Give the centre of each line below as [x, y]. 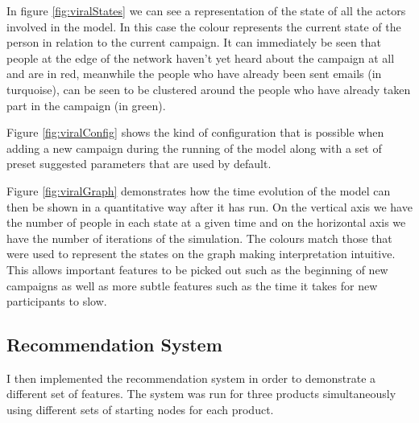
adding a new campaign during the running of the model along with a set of [194, 148]
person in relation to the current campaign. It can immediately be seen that [194, 42]
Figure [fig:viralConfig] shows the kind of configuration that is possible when [195, 132]
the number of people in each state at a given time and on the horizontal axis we [206, 222]
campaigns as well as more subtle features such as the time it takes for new [192, 285]
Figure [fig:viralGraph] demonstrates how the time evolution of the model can [199, 190]
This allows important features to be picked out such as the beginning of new [197, 269]
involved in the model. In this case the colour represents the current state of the [204, 26]
